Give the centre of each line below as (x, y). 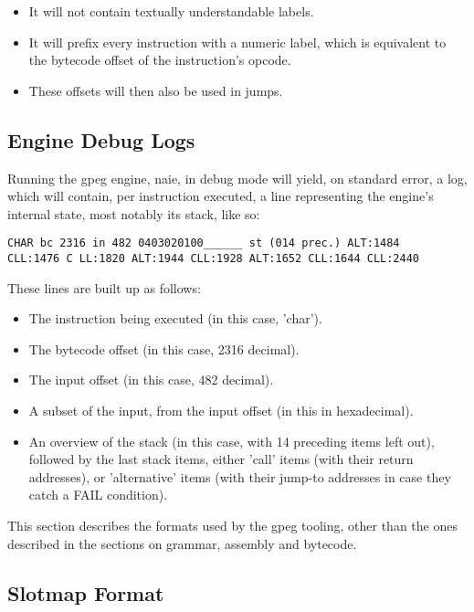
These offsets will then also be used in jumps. (156, 90)
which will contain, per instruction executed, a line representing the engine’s (221, 196)
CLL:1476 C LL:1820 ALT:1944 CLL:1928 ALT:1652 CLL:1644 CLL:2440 (214, 259)
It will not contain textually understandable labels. (171, 11)
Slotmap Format (86, 592)
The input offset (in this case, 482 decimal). (151, 380)
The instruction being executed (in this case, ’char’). (175, 318)
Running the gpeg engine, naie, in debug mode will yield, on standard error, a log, (237, 178)
